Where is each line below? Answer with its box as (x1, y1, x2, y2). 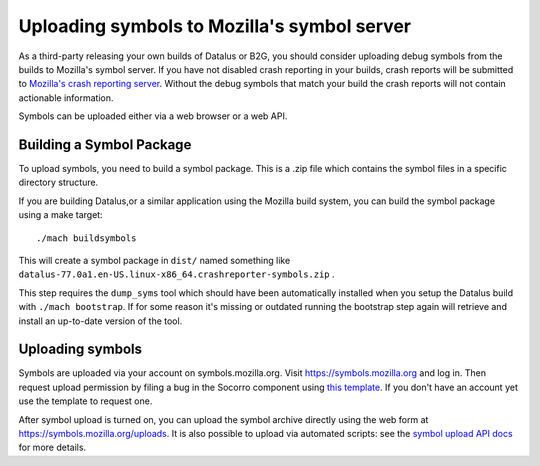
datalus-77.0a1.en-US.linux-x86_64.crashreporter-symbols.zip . (18, 268, 335, 280)
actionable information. (18, 91, 114, 104)
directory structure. (18, 176, 99, 189)
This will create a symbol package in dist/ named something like (18, 254, 291, 266)
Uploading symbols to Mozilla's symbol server (18, 15, 412, 37)
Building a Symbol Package (18, 136, 192, 153)
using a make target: (18, 209, 104, 221)
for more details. (18, 441, 87, 454)
